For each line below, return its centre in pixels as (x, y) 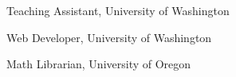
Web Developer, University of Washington (109, 37)
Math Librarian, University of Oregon (99, 64)
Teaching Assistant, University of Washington (118, 10)
